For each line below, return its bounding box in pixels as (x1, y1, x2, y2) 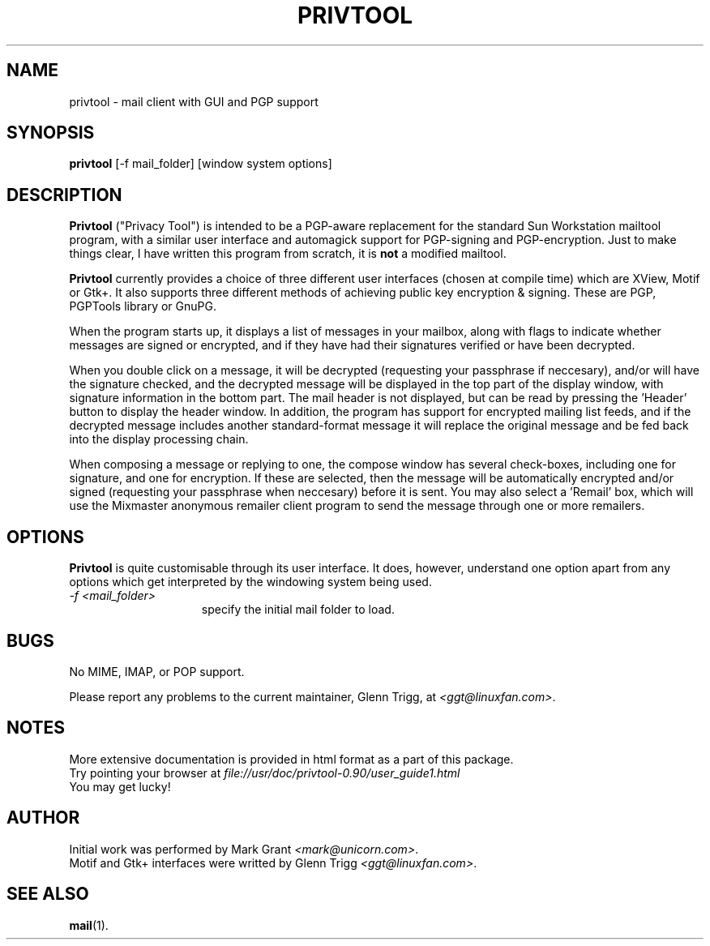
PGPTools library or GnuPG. (69, 299, 216, 314)
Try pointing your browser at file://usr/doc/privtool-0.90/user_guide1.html (69, 765, 460, 780)
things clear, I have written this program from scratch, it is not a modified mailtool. (69, 246, 507, 261)
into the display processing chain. (69, 432, 249, 447)
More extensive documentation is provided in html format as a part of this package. (69, 751, 514, 766)
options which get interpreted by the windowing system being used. (69, 575, 432, 589)
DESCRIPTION (6, 184, 122, 205)
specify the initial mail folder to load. (201, 602, 395, 617)
